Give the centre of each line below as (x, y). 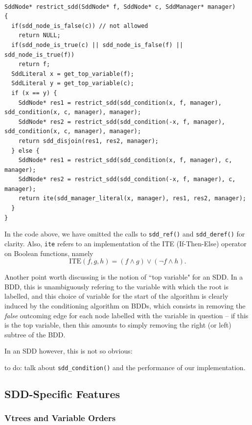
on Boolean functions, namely (49, 253)
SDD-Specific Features (62, 393)
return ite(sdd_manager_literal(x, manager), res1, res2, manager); (132, 199)
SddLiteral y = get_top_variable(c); (73, 83)
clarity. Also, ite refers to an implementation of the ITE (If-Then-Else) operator (126, 243)
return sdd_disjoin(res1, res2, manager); (88, 141)
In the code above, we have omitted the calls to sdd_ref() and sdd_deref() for (125, 234)
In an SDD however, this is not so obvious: (69, 351)
